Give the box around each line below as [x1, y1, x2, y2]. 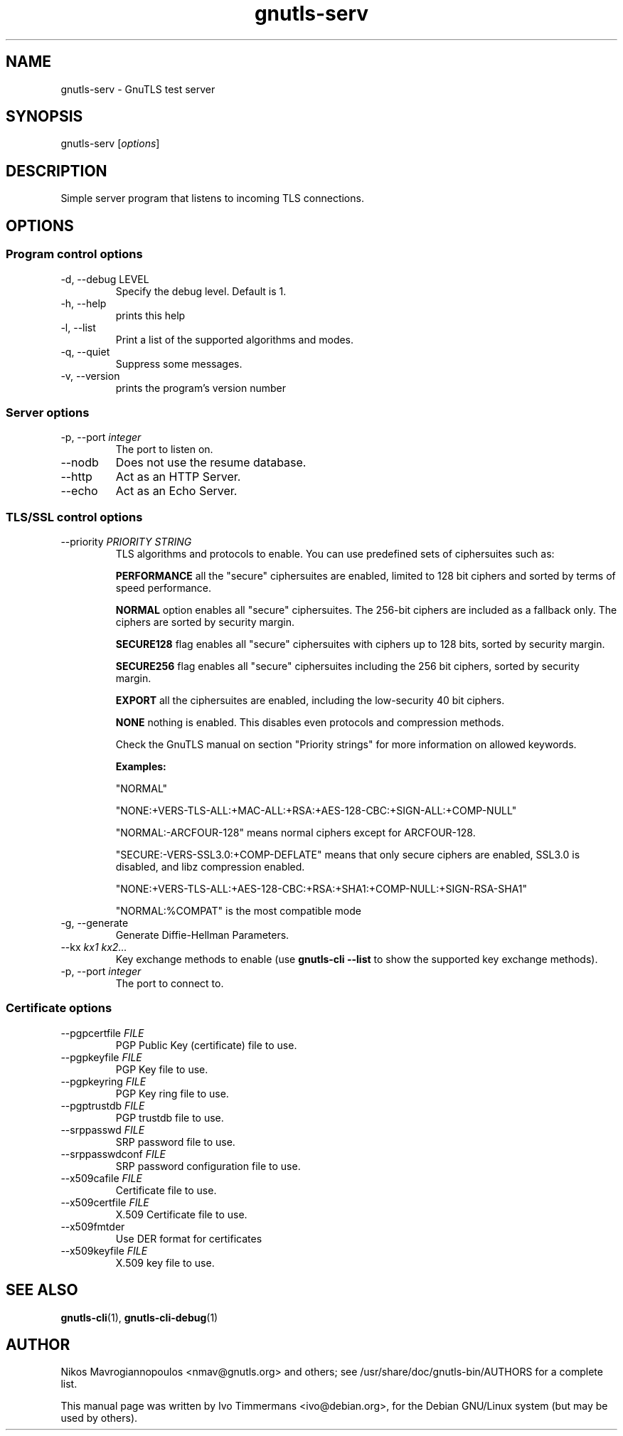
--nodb [60, 455, 99, 470]
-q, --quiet [60, 345, 110, 358]
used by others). [60, 1412, 138, 1425]
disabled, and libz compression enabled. [115, 861, 305, 873]
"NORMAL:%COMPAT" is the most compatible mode [115, 905, 361, 917]
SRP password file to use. [115, 1135, 235, 1148]
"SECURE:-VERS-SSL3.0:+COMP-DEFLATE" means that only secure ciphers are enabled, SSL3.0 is [115, 849, 580, 861]
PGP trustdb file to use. [115, 1111, 224, 1124]
